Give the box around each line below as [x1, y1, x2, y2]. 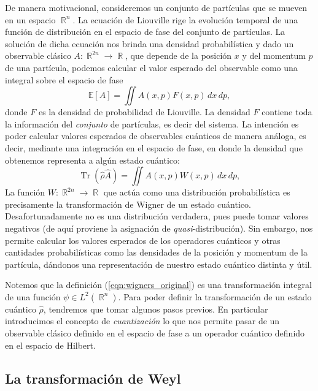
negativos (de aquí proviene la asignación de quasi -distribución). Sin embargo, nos [5, 221, 313, 234]
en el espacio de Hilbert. [5, 338, 96, 351]
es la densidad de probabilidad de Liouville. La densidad [38, 105, 250, 118]
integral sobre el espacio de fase [5, 73, 123, 86]
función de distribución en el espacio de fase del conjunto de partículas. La [5, 25, 285, 38]
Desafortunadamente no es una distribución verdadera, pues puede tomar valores [5, 210, 309, 222]
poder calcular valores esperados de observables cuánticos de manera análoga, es [5, 129, 306, 142]
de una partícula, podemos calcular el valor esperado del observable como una [5, 61, 298, 74]
